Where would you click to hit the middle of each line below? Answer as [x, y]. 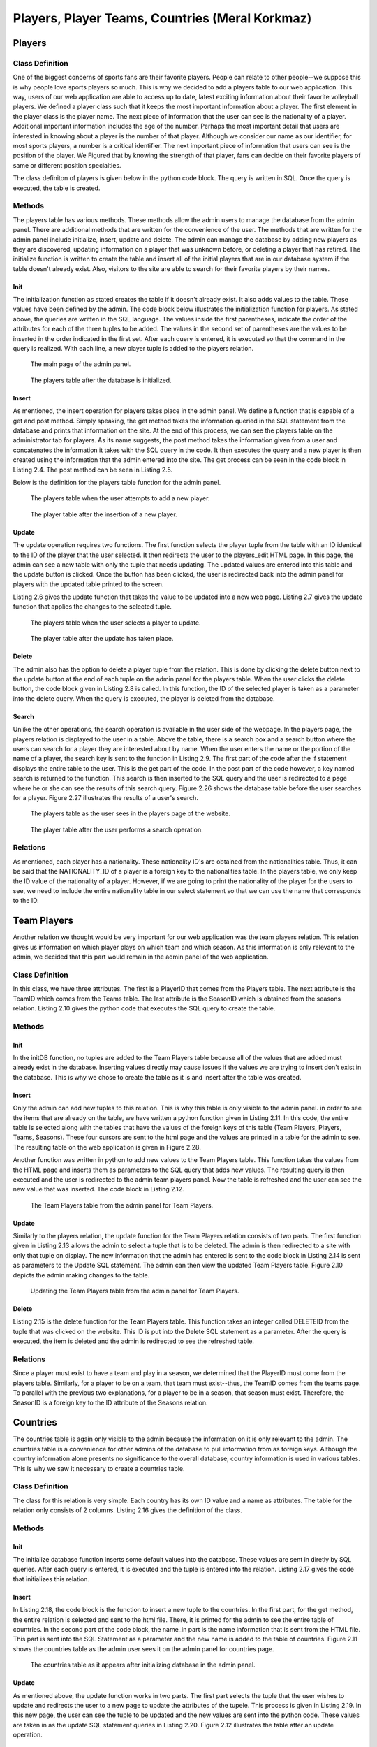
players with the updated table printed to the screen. [88, 584]
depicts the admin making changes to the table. [81, 1275]
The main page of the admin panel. [81, 364]
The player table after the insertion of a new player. [104, 514]
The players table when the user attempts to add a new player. [120, 498]
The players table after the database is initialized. [101, 380]
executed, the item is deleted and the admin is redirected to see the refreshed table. [134, 1341]
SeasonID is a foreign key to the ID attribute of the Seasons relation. [110, 1402]
